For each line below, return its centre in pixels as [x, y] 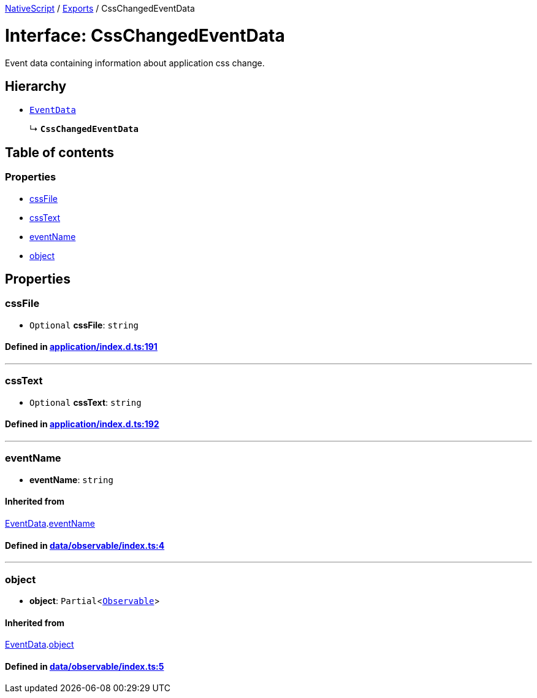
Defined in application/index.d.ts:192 [82, 424]
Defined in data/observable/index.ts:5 [85, 666]
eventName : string [71, 479]
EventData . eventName [50, 523]
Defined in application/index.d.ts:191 [81, 347]
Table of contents [59, 152]
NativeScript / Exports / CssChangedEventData [100, 8]
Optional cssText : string [86, 402]
